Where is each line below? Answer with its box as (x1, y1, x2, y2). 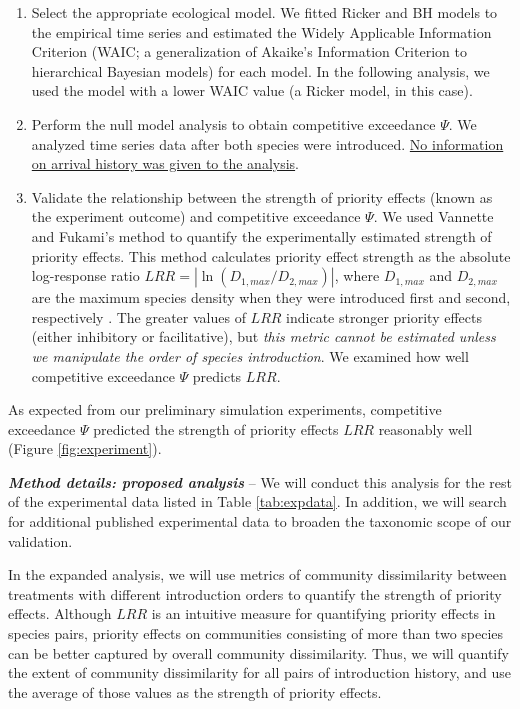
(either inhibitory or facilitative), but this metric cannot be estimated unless (31, 326, 496, 347)
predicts (192, 365, 242, 386)
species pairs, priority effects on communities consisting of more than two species (8, 623, 504, 644)
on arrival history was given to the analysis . (31, 153, 300, 174)
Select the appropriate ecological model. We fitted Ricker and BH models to (31, 2, 498, 22)
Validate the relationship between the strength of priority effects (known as (31, 186, 493, 207)
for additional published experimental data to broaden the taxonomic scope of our (8, 511, 512, 532)
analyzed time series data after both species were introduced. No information (31, 133, 504, 154)
